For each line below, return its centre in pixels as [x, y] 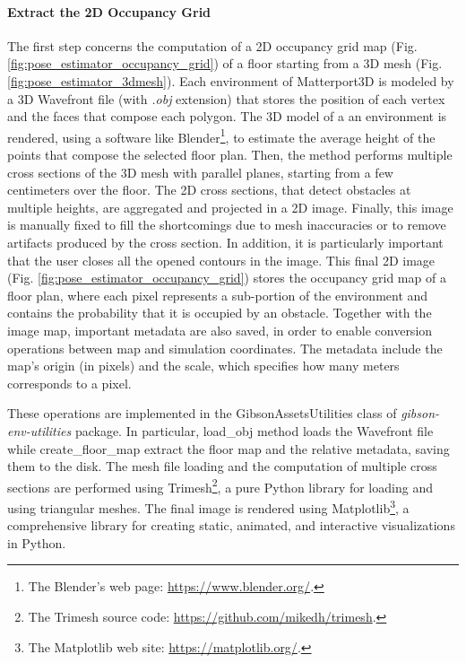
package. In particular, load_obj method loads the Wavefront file [254, 430]
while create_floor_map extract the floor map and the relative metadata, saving [229, 448]
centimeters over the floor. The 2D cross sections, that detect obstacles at [209, 190]
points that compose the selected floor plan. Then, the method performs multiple [230, 155]
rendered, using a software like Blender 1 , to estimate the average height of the [221, 135]
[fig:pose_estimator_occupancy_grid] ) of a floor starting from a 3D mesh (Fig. [225, 63]
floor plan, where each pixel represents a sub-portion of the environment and [218, 295]
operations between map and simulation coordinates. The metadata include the [225, 348]
